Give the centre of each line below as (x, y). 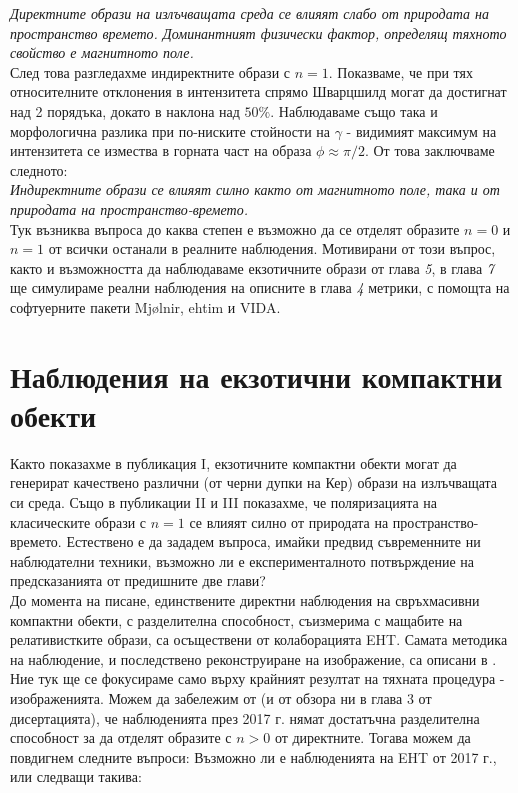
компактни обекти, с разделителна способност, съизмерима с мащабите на (236, 619)
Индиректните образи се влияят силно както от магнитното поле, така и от (255, 189)
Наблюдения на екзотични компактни (256, 375)
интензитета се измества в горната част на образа (161, 150)
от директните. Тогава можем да (372, 737)
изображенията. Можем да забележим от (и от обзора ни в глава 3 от (221, 697)
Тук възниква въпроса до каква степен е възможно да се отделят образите (235, 228)
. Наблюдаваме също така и (354, 110)
